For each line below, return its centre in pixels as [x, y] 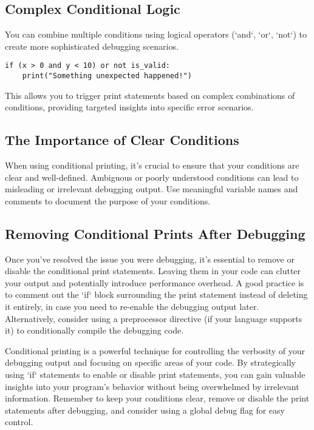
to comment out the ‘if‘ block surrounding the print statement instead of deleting [156, 294]
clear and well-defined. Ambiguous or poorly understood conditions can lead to [152, 177]
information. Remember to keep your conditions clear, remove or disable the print [157, 398]
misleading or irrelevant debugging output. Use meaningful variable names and [152, 189]
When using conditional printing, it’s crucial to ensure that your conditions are [152, 165]
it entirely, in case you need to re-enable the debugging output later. [132, 307]
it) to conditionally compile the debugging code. [94, 330]
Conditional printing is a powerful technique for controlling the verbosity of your [155, 350]
